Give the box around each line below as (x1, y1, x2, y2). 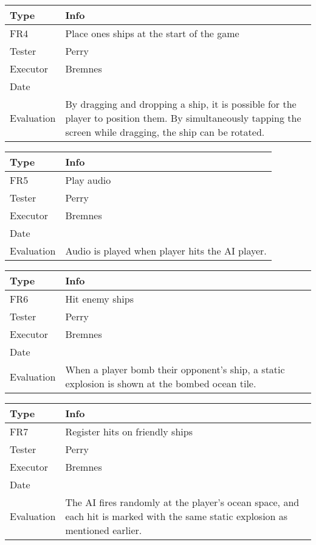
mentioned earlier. (65, 523, 142, 537)
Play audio (65, 173, 111, 187)
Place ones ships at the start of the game (65, 26, 239, 40)
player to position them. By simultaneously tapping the (65, 111, 301, 125)
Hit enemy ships (65, 292, 134, 306)
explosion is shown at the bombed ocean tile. (65, 376, 256, 390)
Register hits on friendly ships (65, 424, 193, 438)
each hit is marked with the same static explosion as (65, 509, 288, 523)
